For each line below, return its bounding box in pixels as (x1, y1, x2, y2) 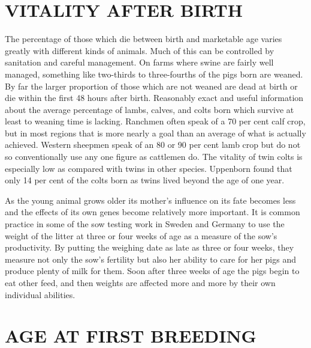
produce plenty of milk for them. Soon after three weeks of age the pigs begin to (5, 264, 300, 277)
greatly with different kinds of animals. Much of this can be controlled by (5, 44, 274, 56)
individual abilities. (5, 288, 76, 301)
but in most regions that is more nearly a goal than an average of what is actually (5, 126, 306, 139)
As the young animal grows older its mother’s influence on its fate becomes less (5, 194, 296, 206)
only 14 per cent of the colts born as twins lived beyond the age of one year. (5, 174, 285, 186)
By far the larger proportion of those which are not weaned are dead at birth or (5, 79, 298, 92)
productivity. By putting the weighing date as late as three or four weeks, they (5, 241, 294, 254)
